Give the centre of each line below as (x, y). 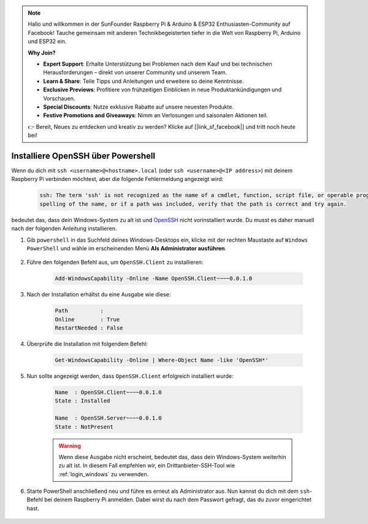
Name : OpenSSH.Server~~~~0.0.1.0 (108, 418)
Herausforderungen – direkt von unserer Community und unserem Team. (135, 72)
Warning (70, 445)
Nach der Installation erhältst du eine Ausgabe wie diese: (99, 295)
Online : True (87, 319)
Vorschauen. (59, 98)
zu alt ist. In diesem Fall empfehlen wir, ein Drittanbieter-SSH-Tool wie (147, 466)
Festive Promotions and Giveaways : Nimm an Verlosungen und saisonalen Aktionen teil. (155, 115)
